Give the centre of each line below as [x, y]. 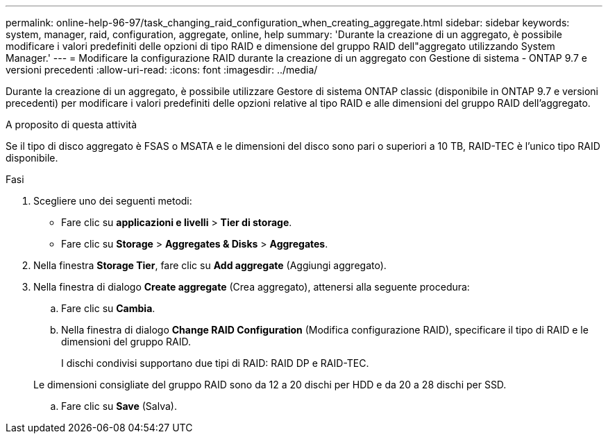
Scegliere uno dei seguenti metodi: [113, 201]
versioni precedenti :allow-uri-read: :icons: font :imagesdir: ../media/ [162, 70]
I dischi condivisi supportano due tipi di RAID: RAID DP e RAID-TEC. [215, 363]
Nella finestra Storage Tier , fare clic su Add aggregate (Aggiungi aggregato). [210, 265]
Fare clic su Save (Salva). [119, 406]
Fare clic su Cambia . [108, 308]
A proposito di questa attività [71, 124]
